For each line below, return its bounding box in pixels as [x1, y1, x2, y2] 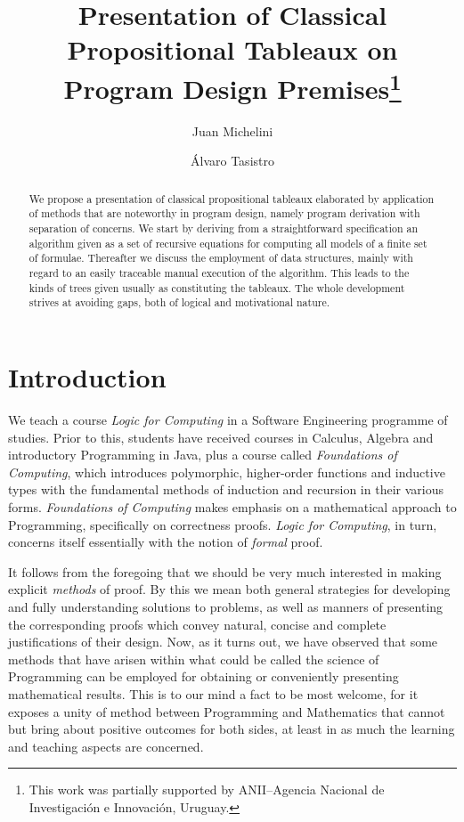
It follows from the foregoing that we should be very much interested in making [8, 562, 442, 581]
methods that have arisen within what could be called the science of [8, 649, 379, 668]
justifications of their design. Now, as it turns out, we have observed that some [8, 632, 438, 651]
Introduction [8, 359, 167, 395]
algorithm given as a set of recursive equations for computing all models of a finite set [28, 235, 427, 250]
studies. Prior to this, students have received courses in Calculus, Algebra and [8, 427, 434, 446]
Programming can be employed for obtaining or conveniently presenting [8, 667, 399, 686]
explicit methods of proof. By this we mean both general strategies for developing [8, 580, 451, 598]
